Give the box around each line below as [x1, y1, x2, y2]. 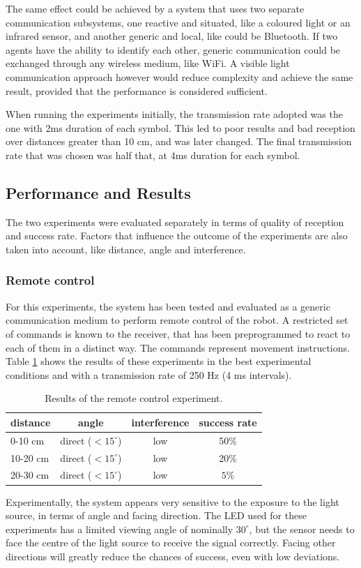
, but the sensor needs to [249, 521, 355, 536]
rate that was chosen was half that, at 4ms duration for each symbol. [6, 147, 300, 162]
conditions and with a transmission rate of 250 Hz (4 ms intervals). [6, 367, 292, 382]
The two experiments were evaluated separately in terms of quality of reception [6, 214, 344, 229]
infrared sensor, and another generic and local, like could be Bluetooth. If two [6, 29, 338, 43]
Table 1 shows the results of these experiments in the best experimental [6, 354, 312, 368]
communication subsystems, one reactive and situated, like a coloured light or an [6, 15, 351, 29]
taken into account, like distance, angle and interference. [6, 241, 246, 256]
